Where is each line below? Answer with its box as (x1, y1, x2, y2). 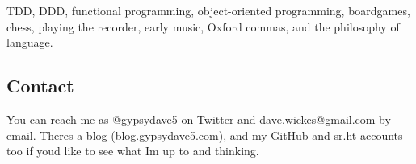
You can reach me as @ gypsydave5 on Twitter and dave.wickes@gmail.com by (6, 110, 391, 127)
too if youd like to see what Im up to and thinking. (6, 142, 259, 159)
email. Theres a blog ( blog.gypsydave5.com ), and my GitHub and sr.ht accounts (6, 126, 403, 143)
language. (6, 34, 53, 51)
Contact (6, 73, 74, 98)
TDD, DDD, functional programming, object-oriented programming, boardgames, (6, 2, 410, 18)
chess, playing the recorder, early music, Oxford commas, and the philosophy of (6, 18, 400, 35)
